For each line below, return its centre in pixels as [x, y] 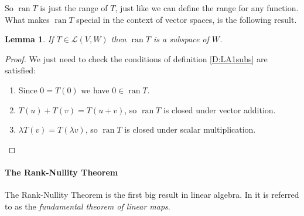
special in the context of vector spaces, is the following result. [187, 19]
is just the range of [74, 8]
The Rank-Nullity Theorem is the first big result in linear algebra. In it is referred [152, 195]
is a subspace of [181, 39]
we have [95, 90]
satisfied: [21, 70]
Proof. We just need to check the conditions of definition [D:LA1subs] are [136, 58]
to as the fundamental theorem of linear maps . [88, 206]
